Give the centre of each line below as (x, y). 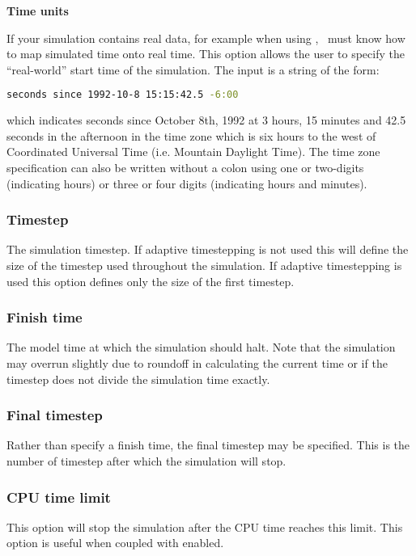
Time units (38, 11)
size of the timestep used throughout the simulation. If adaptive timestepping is (204, 265)
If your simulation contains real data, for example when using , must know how (206, 38)
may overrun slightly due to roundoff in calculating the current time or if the (197, 363)
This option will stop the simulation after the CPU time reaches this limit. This (205, 527)
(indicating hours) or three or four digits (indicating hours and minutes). (187, 183)
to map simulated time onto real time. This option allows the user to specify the (206, 54)
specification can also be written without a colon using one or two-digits (185, 168)
